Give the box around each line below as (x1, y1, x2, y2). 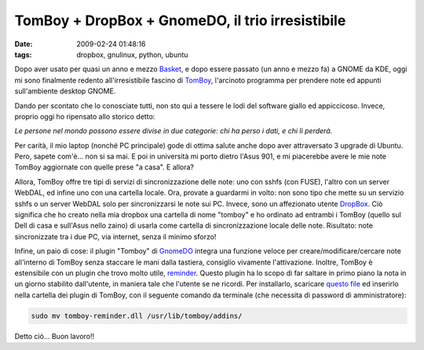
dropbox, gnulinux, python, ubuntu (76, 49, 188, 59)
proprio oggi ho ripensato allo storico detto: (14, 111, 155, 121)
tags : (14, 49, 32, 59)
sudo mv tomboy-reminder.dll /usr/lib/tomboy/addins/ (31, 311, 243, 320)
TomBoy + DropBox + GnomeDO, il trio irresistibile (14, 12, 346, 29)
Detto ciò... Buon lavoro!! (14, 331, 95, 341)
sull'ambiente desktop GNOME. (14, 86, 116, 96)
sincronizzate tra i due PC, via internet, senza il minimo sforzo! (14, 232, 217, 241)
